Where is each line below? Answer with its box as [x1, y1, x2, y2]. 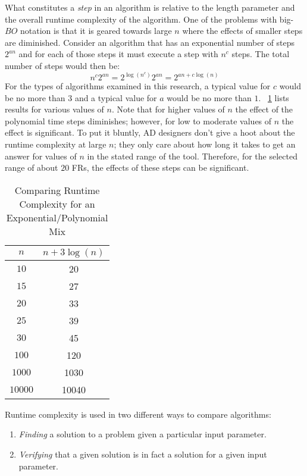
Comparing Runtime [14, 183, 100, 197]
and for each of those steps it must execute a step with [18, 48, 218, 60]
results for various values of [5, 103, 104, 115]
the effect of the [235, 103, 293, 115]
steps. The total [231, 48, 290, 60]
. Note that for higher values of [111, 103, 225, 115]
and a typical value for [74, 91, 157, 104]
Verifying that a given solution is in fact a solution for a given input [18, 447, 267, 460]
